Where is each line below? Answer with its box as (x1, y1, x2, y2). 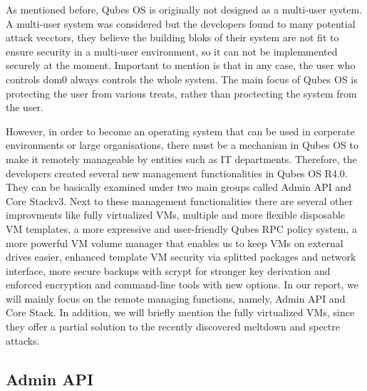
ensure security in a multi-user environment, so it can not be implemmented (6, 43, 338, 58)
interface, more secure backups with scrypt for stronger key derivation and (6, 263, 331, 278)
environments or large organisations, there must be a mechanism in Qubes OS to (6, 137, 358, 152)
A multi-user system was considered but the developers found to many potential (6, 16, 356, 31)
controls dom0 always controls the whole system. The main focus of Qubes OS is (6, 71, 358, 86)
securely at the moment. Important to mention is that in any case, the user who (6, 58, 356, 73)
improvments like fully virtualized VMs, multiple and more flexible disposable (6, 207, 346, 222)
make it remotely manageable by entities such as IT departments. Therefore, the (6, 151, 357, 166)
